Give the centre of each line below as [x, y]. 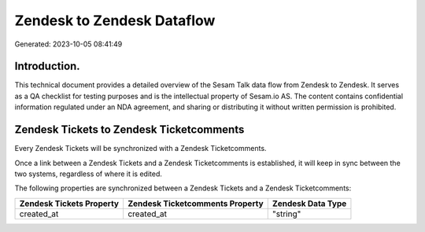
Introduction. [47, 66]
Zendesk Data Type [309, 203]
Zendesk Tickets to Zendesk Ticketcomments [129, 130]
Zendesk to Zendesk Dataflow [115, 20]
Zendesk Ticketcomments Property [195, 203]
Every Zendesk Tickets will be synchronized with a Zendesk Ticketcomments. [140, 149]
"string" [286, 214]
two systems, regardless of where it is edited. [89, 174]
